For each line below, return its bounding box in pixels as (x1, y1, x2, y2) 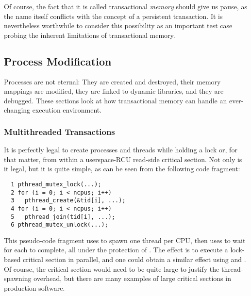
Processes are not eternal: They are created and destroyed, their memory (4, 76, 221, 86)
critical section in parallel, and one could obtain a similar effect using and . (22, 254, 246, 264)
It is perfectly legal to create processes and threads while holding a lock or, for (4, 145, 237, 155)
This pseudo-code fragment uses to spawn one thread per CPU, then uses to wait (4, 235, 246, 245)
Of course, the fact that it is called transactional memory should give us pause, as (4, 1, 247, 11)
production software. (4, 282, 65, 293)
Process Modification (4, 53, 112, 68)
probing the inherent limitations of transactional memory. (4, 30, 175, 40)
